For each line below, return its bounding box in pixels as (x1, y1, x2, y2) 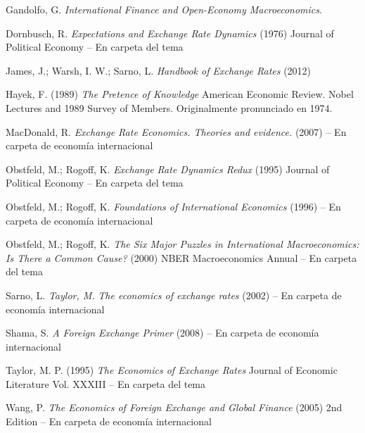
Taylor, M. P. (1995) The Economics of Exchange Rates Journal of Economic (6, 363, 338, 377)
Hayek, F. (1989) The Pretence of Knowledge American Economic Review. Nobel (6, 87, 354, 101)
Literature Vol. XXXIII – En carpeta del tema (6, 376, 206, 391)
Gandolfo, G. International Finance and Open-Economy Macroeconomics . (6, 2, 322, 16)
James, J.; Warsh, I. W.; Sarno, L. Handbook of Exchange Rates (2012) (6, 63, 312, 77)
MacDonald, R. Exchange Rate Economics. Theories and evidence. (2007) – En (6, 124, 347, 139)
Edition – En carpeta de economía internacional (6, 414, 212, 429)
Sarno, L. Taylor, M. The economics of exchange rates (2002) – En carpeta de (6, 287, 342, 302)
